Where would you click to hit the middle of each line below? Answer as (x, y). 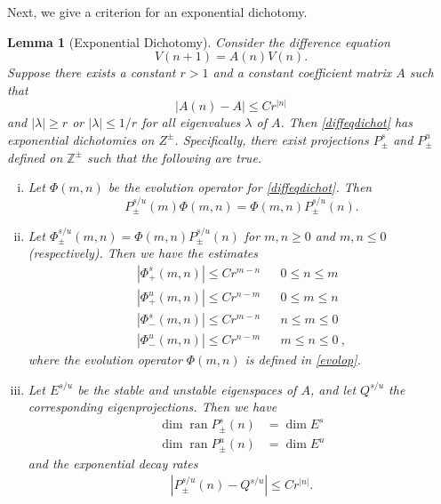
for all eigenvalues (191, 122)
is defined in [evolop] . (303, 360)
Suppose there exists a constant (92, 72)
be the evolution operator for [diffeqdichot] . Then (240, 187)
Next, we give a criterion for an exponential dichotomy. (157, 12)
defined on (35, 157)
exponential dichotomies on (81, 139)
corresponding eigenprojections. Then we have (152, 407)
